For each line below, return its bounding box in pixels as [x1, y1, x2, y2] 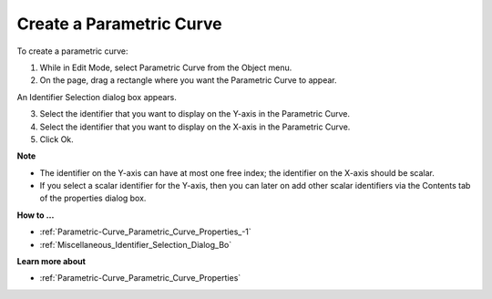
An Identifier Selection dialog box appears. [16, 91, 178, 102]
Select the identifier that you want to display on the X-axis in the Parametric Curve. [39, 121, 351, 132]
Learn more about [16, 256, 87, 267]
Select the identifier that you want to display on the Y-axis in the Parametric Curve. [39, 108, 351, 119]
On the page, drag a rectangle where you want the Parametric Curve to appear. [39, 75, 337, 86]
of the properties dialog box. [39, 192, 147, 204]
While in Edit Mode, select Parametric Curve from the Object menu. [39, 62, 292, 73]
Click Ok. [39, 133, 75, 145]
